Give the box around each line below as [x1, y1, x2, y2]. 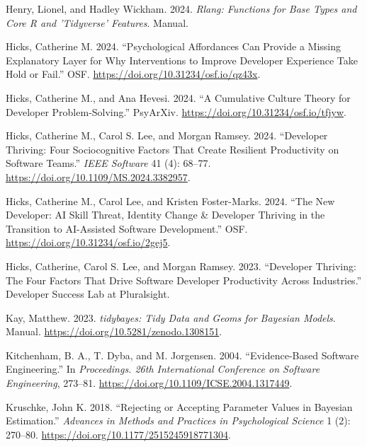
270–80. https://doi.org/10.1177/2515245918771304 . [6, 426, 231, 441]
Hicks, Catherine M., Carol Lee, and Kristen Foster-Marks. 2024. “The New [6, 193, 335, 208]
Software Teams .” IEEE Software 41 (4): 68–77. [6, 156, 211, 170]
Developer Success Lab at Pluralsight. [6, 286, 170, 301]
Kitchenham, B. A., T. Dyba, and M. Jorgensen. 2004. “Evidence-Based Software [6, 347, 359, 362]
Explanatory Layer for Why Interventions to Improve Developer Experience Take [6, 52, 358, 67]
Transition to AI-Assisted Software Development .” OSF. [6, 221, 248, 236]
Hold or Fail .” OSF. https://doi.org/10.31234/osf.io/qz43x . [6, 66, 261, 81]
